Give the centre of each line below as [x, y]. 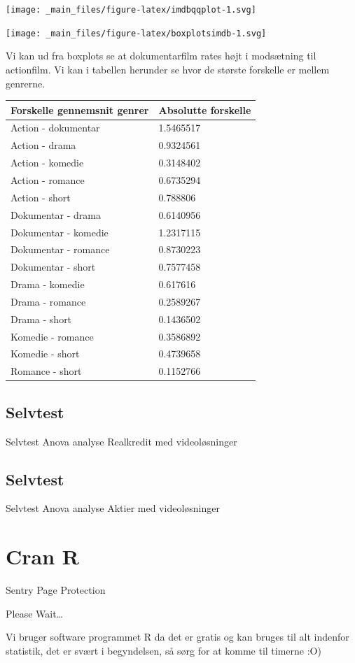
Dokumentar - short [53, 267]
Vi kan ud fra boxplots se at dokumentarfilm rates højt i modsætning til [161, 56]
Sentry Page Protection [56, 590]
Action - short [41, 197]
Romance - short [46, 371]
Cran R [42, 556]
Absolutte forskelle [205, 109]
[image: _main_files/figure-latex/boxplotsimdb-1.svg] [136, 33]
